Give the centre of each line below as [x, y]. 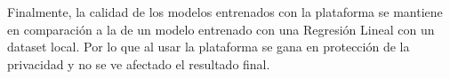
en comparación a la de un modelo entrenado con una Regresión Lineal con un [221, 29]
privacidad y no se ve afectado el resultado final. [139, 63]
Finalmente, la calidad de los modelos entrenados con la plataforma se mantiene [225, 12]
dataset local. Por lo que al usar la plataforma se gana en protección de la [209, 47]
